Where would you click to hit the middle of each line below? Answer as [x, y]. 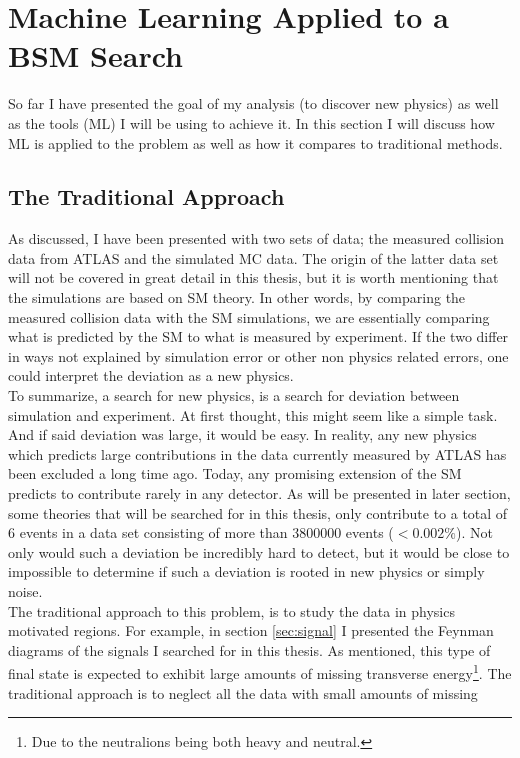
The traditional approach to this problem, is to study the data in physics [231, 610]
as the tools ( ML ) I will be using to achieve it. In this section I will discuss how [251, 122]
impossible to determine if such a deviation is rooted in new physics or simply [246, 571]
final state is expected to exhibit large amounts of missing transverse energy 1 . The [260, 672]
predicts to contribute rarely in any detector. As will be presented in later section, [259, 493]
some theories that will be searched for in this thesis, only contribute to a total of [258, 512]
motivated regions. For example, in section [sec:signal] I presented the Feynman [251, 630]
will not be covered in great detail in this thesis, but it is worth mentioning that [253, 277]
